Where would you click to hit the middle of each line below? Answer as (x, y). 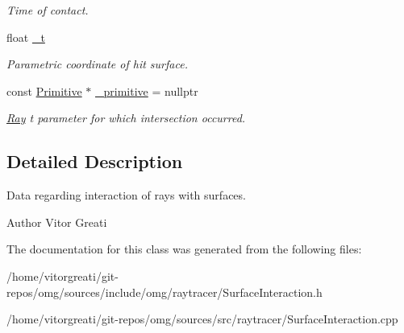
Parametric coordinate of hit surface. (97, 64)
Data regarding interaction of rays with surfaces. (126, 195)
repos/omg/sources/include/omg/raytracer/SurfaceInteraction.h (165, 292)
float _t (26, 37)
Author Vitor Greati (57, 222)
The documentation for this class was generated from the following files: (184, 249)
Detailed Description (95, 161)
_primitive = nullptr (147, 90)
